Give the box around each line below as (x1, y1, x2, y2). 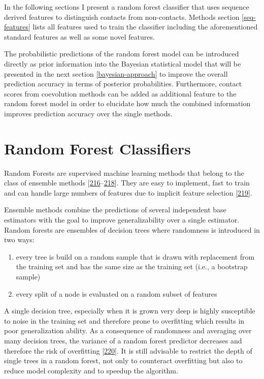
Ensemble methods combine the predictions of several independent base (4, 204, 226, 215)
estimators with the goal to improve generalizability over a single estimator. (4, 214, 240, 225)
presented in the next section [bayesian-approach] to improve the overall (4, 68, 228, 79)
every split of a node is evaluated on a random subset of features (16, 288, 217, 299)
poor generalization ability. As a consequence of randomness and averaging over (4, 325, 252, 336)
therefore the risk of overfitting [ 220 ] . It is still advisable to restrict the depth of (4, 345, 252, 356)
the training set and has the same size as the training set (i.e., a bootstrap (16, 261, 248, 272)
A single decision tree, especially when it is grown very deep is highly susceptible (4, 305, 255, 316)
